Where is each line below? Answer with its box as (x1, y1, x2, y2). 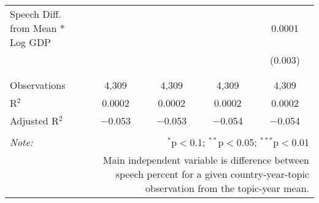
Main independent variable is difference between (102, 153, 309, 167)
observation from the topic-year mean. (145, 181, 309, 195)
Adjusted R (10, 113, 59, 128)
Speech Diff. (10, 7, 61, 21)
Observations (10, 78, 66, 92)
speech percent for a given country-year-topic (115, 167, 309, 181)
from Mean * (10, 21, 65, 35)
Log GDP (10, 35, 52, 49)
